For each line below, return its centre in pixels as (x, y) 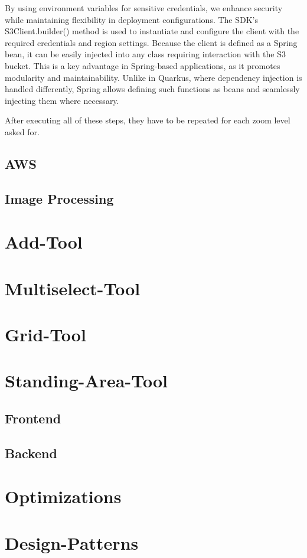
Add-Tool (44, 242)
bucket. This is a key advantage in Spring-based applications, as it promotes (143, 65)
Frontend (33, 418)
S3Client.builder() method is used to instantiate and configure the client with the (152, 31)
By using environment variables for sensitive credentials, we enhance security (144, 8)
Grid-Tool (45, 335)
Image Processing (59, 198)
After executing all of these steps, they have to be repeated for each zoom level (148, 120)
